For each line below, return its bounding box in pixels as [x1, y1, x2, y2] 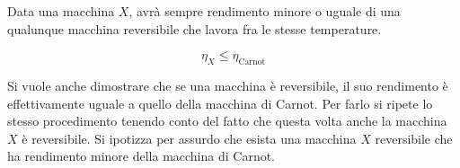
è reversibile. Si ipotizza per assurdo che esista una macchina [22, 128, 357, 147]
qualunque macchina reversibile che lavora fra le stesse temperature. [7, 19, 382, 38]
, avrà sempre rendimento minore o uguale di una [128, 2, 401, 20]
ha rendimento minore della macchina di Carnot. [7, 146, 276, 165]
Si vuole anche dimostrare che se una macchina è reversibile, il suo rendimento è [7, 75, 448, 94]
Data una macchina [7, 2, 115, 20]
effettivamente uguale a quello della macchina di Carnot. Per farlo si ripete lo [7, 93, 433, 112]
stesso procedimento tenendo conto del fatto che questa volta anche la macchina [7, 111, 447, 130]
